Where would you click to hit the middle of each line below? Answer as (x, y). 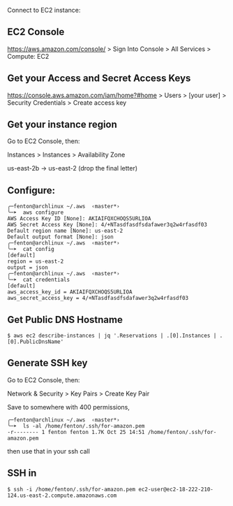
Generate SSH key (47, 363)
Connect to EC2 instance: (44, 10)
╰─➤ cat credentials (39, 280)
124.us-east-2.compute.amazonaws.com (62, 496)
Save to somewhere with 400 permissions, (69, 407)
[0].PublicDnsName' (36, 342)
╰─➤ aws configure (36, 212)
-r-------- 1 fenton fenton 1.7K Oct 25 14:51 (76, 432)
